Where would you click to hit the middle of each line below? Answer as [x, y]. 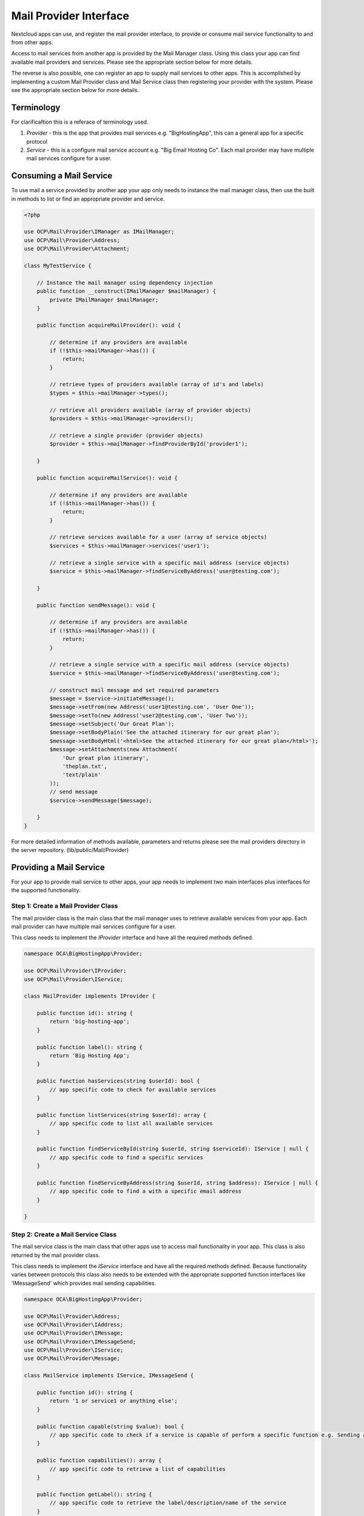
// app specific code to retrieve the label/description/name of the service [168, 1503]
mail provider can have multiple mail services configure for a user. [94, 926]
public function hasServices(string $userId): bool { [118, 1081]
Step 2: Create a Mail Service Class [64, 1234]
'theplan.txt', [85, 766]
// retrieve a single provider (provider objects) [126, 435]
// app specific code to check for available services [133, 1089]
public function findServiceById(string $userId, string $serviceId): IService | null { [173, 1149]
